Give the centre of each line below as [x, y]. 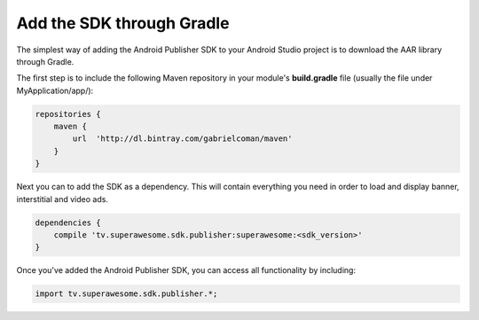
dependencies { [68, 222]
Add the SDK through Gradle [123, 23]
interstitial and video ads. [62, 199]
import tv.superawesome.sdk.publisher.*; [126, 294]
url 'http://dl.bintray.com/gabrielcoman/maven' [182, 139]
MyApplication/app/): [55, 90]
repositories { [68, 114]
